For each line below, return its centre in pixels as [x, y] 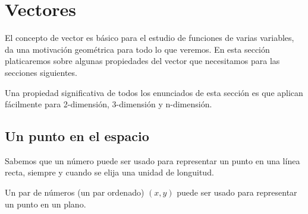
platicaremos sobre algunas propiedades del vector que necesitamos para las [142, 61]
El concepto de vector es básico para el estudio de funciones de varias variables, [150, 38]
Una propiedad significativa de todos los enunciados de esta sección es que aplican [154, 92]
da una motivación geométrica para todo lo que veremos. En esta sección [137, 49]
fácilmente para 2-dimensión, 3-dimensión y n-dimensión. [109, 104]
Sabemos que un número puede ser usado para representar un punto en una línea [153, 160]
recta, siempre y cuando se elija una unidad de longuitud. [109, 172]
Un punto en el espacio [77, 136]
